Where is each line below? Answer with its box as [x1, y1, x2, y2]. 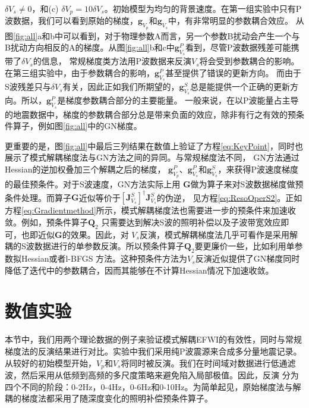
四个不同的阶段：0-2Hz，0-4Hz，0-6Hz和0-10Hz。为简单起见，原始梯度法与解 [5, 380, 301, 393]
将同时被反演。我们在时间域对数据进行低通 [121, 356, 288, 369]
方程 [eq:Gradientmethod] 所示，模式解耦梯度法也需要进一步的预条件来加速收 [5, 204, 296, 216]
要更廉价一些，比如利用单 [194, 240, 295, 252]
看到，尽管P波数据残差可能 [185, 41, 291, 54]
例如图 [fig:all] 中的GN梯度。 [37, 120, 142, 132]
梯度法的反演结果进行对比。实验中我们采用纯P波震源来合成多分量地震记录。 [5, 345, 302, 357]
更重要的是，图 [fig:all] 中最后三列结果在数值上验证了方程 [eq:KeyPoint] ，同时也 [5, 139, 303, 152]
